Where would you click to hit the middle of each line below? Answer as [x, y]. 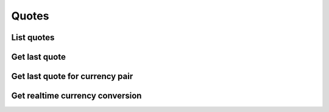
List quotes [33, 37]
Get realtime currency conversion [76, 96]
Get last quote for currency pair [72, 76]
